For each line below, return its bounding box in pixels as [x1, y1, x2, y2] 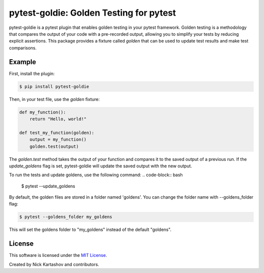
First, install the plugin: [9, 70, 55, 76]
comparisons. [9, 45, 37, 51]
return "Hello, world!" [29, 116, 87, 122]
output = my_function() [29, 137, 87, 142]
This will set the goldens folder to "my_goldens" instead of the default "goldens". [9, 227, 172, 232]
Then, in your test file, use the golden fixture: [9, 96, 100, 102]
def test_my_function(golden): [19, 130, 95, 136]
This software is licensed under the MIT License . [9, 252, 107, 258]
